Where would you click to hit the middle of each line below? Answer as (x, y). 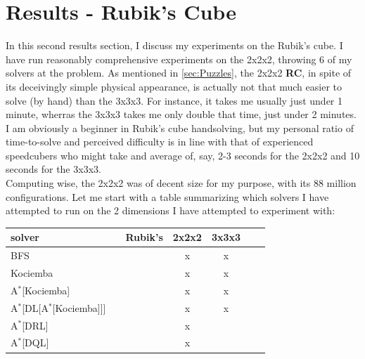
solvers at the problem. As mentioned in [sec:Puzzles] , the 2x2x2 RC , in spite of (179, 73)
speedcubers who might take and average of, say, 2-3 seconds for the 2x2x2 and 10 (183, 155)
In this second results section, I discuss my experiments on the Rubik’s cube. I (174, 45)
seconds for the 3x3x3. (53, 169)
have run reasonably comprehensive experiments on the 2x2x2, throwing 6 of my (179, 59)
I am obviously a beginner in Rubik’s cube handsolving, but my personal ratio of (180, 128)
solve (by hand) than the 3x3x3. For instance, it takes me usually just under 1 (174, 100)
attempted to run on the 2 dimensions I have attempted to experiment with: (171, 210)
